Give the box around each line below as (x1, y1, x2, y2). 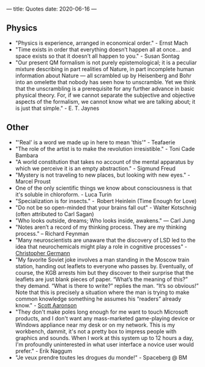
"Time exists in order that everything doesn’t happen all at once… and (15, 45, 192, 53)
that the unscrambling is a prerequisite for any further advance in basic (15, 85, 195, 92)
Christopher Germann (15, 249, 70, 257)
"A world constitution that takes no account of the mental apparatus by (15, 158, 194, 165)
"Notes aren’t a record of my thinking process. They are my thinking (15, 223, 187, 231)
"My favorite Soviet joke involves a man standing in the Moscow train (15, 256, 190, 263)
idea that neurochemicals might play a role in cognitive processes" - (15, 242, 188, 250)
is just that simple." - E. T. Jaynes (15, 104, 100, 112)
